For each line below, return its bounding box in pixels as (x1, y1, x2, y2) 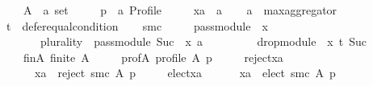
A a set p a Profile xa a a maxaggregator (23, 2, 337, 18)
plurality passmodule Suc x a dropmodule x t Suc (40, 33, 367, 50)
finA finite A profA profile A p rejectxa (23, 48, 283, 65)
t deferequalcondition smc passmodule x (6, 17, 268, 34)
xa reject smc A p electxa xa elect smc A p (34, 64, 336, 81)
